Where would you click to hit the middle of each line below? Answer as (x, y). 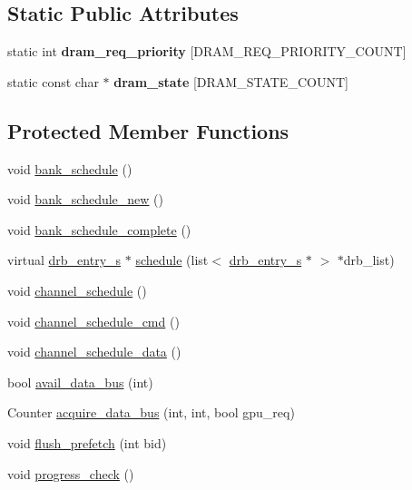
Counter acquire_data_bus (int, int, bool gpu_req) (151, 412)
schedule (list (172, 260)
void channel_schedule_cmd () (93, 321)
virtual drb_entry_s (64, 260)
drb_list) (369, 260)
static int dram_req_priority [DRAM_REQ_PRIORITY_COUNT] (207, 51)
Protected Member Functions (148, 130)
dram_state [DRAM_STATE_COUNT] (231, 81)
